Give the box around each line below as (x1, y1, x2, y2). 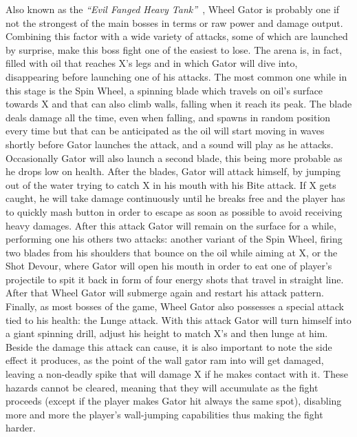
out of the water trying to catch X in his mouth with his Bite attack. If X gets (6, 177, 336, 192)
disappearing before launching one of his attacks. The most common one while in (6, 69, 347, 83)
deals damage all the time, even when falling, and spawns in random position (6, 110, 331, 124)
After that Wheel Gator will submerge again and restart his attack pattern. (6, 285, 324, 300)
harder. (6, 420, 36, 435)
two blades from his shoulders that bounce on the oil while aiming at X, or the (6, 245, 338, 259)
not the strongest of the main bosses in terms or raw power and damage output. (6, 15, 343, 30)
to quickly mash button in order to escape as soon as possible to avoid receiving (6, 204, 343, 218)
